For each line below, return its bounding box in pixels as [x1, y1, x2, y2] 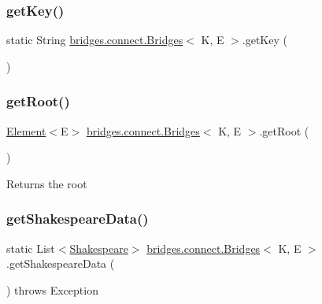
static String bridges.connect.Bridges [6, 32, 183, 48]
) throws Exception [6, 281, 98, 298]
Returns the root [6, 175, 87, 191]
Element [6, 122, 46, 139]
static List [6, 239, 55, 256]
